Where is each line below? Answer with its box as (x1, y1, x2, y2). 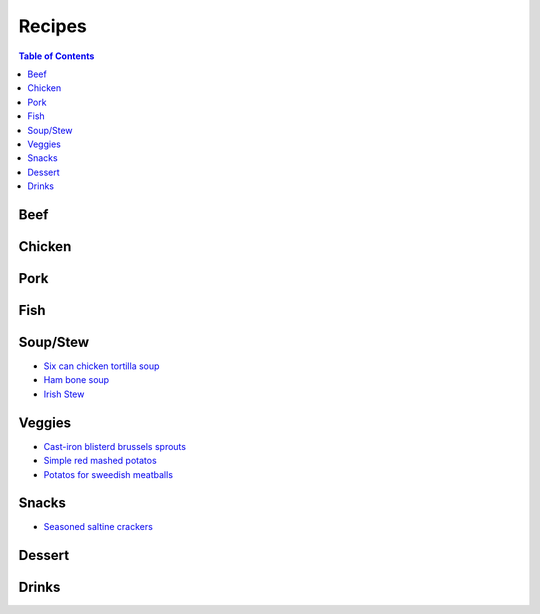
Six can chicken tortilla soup (43, 360, 160, 372)
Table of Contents (18, 50, 95, 62)
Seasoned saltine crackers (43, 521, 154, 533)
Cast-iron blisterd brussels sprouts (43, 440, 187, 452)
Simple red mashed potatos (43, 455, 157, 467)
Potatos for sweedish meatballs (43, 468, 174, 480)
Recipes (18, 15, 87, 37)
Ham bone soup (43, 374, 110, 386)
